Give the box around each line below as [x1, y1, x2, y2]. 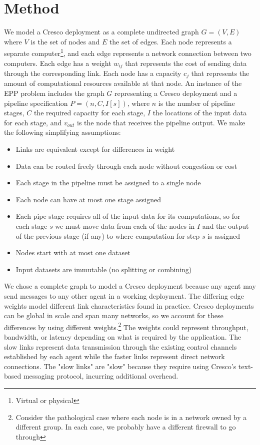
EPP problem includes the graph [4, 88, 104, 98]
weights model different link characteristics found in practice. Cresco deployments [4, 300, 254, 311]
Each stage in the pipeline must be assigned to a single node [15, 177, 201, 188]
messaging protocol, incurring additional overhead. [23, 371, 178, 381]
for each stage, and [4, 117, 62, 127]
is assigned [207, 230, 240, 241]
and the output [202, 221, 249, 231]
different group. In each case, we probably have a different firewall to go [15, 422, 236, 432]
